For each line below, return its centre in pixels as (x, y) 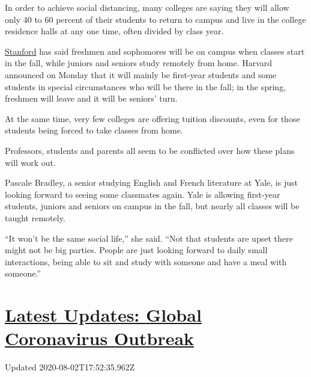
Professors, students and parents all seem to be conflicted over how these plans (150, 150)
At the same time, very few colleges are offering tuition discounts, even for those (152, 118)
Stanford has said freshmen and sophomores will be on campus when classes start (155, 51)
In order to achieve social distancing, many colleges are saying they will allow (147, 7)
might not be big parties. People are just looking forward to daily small (136, 250)
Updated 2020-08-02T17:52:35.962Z (70, 367)
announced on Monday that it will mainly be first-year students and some (141, 74)
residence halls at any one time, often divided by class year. (114, 31)
